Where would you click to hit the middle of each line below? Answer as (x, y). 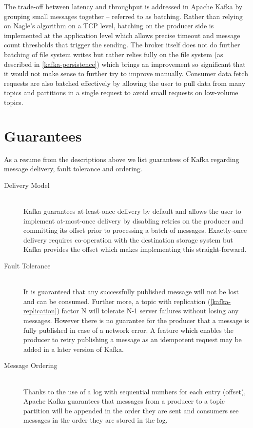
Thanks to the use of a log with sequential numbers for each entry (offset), (135, 391)
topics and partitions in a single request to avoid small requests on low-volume (121, 92)
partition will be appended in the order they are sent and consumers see (131, 410)
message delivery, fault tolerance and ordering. (73, 169)
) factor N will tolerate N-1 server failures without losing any (148, 311)
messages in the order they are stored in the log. (96, 420)
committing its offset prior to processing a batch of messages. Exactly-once (135, 230)
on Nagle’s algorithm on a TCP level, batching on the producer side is (109, 26)
